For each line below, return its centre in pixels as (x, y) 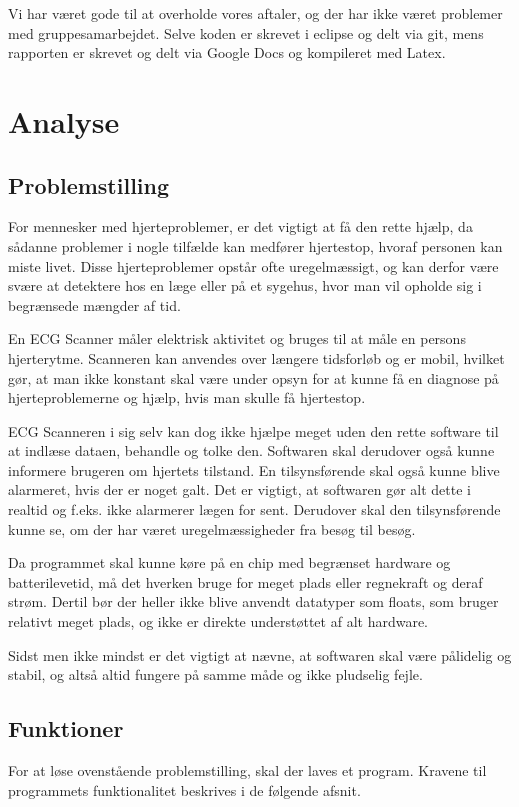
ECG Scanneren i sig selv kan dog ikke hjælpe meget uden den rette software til (253, 430)
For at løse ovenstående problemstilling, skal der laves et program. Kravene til (247, 770)
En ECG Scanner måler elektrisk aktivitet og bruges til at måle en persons (237, 338)
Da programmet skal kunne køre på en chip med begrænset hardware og (229, 562)
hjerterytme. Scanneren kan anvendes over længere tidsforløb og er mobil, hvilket (256, 357)
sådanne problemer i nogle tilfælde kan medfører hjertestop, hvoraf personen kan (255, 245)
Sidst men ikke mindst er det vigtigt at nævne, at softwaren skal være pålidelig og (260, 654)
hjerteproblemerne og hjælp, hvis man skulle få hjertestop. (187, 397)
